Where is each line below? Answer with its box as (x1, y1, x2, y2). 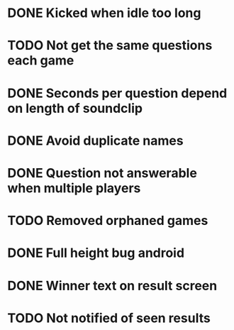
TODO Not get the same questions (7, 38, 213, 54)
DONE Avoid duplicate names (7, 133, 184, 148)
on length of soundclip (7, 100, 143, 116)
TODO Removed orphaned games (7, 213, 208, 229)
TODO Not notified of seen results (7, 310, 211, 326)
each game (7, 53, 74, 69)
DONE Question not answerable (7, 165, 197, 181)
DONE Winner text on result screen (7, 277, 218, 294)
